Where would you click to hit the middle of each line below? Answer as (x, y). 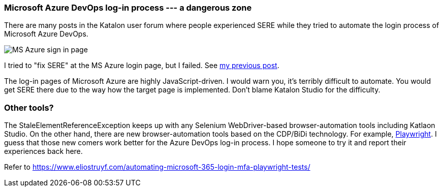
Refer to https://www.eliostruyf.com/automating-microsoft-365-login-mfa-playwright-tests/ (157, 167)
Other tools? (29, 107)
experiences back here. (43, 151)
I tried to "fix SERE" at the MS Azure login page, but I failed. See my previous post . (142, 66)
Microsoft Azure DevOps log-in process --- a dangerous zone (128, 8)
